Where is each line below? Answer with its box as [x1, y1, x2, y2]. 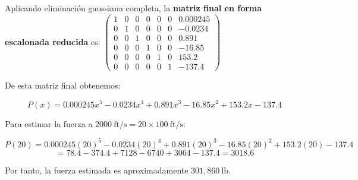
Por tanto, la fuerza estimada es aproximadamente [5, 163, 189, 176]
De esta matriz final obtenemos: [5, 78, 121, 91]
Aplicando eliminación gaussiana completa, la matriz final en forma [5, 2, 262, 14]
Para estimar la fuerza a [5, 117, 93, 130]
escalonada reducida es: [5, 35, 101, 48]
